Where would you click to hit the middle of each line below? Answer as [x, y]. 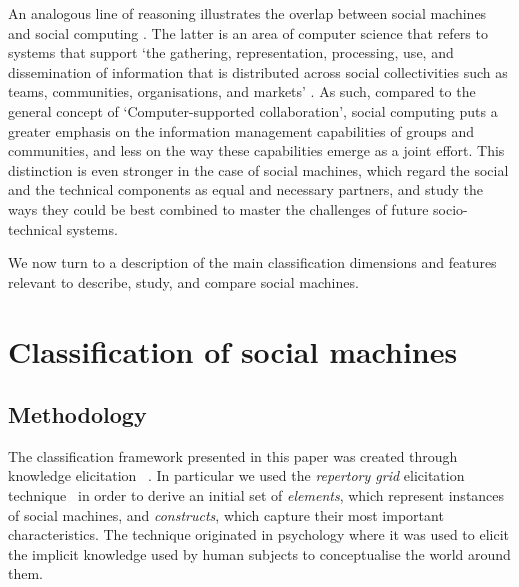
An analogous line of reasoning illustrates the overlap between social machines [247, 13]
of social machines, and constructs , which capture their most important [226, 514]
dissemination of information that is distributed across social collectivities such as [258, 71]
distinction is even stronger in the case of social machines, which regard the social [258, 169]
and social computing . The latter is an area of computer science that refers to [248, 32]
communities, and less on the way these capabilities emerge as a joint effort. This [256, 150]
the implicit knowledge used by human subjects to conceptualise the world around [259, 553]
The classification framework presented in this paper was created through [233, 455]
